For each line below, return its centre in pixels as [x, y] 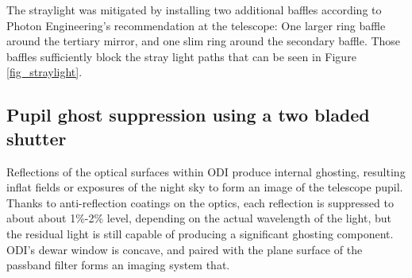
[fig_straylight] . [44, 72]
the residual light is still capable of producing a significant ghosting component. [200, 233]
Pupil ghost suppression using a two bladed [188, 115]
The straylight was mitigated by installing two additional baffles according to [194, 10]
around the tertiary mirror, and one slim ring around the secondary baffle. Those [204, 41]
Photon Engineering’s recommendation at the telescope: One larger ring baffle [196, 25]
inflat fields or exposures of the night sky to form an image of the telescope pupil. [205, 187]
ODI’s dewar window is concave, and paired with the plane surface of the [185, 249]
